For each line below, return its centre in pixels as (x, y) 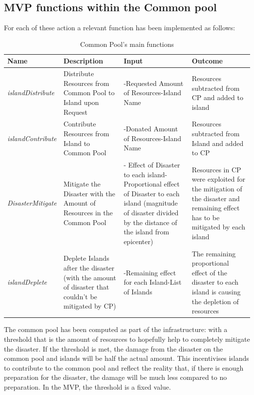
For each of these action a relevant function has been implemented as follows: (120, 28)
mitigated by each (218, 227)
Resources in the (88, 213)
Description (83, 61)
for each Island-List (153, 282)
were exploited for (219, 179)
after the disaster (89, 268)
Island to (77, 143)
